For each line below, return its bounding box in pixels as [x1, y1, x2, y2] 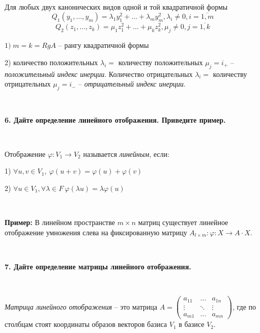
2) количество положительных [5, 57, 98, 67]
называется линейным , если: [83, 148, 169, 159]
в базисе [179, 319, 205, 329]
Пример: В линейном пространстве [5, 217, 115, 228]
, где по [232, 301, 256, 312]
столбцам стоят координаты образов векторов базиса [5, 319, 167, 329]
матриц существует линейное [138, 217, 228, 228]
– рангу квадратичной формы [58, 40, 149, 50]
